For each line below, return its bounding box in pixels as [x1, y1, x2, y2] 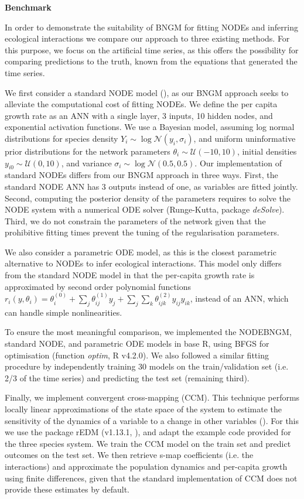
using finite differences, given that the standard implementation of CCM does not [5, 471, 298, 484]
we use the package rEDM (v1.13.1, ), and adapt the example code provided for [5, 426, 291, 438]
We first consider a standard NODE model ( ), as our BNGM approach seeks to [5, 86, 289, 98]
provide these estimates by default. [5, 483, 129, 495]
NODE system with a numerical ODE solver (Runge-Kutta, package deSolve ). [5, 203, 285, 216]
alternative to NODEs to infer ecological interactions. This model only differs [5, 257, 282, 269]
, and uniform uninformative [193, 132, 296, 144]
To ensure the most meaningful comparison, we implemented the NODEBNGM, [5, 326, 292, 338]
